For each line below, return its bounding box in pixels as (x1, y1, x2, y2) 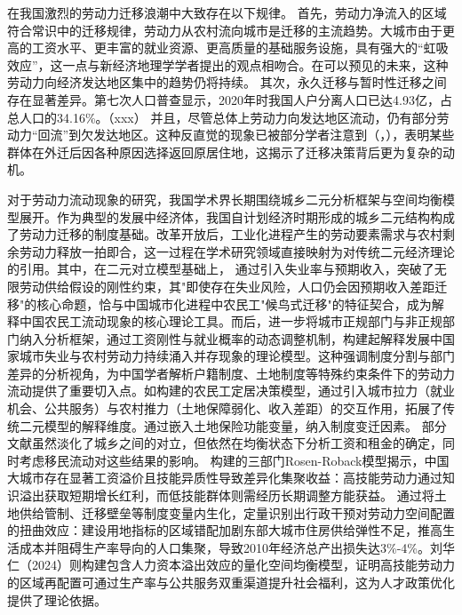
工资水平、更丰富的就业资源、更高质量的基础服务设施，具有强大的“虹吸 (31, 38, 449, 57)
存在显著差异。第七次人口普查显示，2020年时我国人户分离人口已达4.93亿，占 (7, 90, 452, 108)
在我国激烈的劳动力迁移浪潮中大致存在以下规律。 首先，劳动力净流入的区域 (7, 4, 447, 21)
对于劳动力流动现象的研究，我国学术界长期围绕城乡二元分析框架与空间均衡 (7, 189, 442, 208)
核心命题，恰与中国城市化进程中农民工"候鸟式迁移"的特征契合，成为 (36, 294, 432, 313)
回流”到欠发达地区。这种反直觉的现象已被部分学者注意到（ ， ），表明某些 (37, 125, 455, 144)
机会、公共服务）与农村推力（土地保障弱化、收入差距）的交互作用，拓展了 (7, 399, 442, 418)
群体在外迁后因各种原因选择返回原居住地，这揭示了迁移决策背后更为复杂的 (7, 142, 442, 161)
